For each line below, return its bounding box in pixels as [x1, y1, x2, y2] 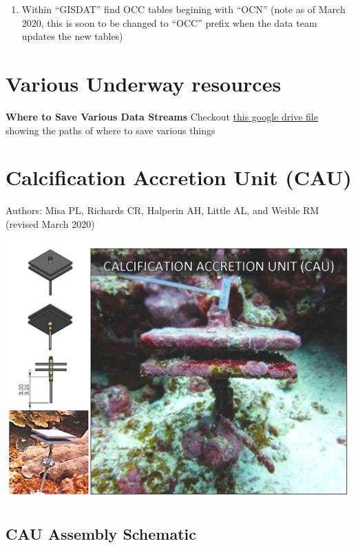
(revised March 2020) [6, 216, 95, 231]
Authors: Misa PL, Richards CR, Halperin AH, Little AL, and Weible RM [6, 203, 319, 218]
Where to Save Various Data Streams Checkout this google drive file [6, 109, 318, 123]
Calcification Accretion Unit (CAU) [6, 163, 352, 191]
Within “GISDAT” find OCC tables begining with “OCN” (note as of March [21, 2, 346, 16]
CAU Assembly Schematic [6, 523, 197, 545]
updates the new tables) [21, 29, 123, 43]
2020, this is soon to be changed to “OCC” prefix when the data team [21, 15, 317, 30]
